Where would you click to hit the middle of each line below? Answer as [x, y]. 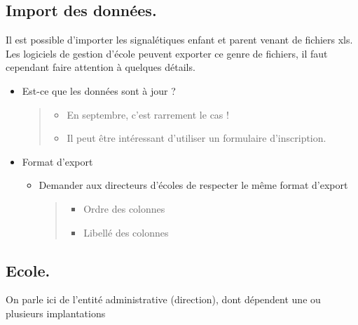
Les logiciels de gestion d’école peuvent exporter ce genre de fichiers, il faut [167, 53]
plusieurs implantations [56, 313]
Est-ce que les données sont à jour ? [99, 90]
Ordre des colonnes [124, 208]
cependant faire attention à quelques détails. [101, 67]
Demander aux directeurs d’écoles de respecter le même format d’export [193, 185]
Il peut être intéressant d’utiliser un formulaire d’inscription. [197, 138]
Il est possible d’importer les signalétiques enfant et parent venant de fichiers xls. [179, 40]
